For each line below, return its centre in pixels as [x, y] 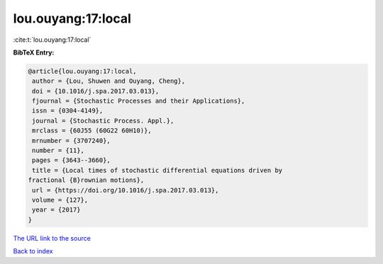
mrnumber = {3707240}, [72, 140]
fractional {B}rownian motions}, [86, 180]
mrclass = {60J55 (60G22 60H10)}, [92, 131]
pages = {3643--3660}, [72, 160]
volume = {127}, [60, 200]
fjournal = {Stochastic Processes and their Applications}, [139, 101]
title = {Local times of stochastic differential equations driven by [157, 170]
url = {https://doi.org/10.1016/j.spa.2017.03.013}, [126, 190]
